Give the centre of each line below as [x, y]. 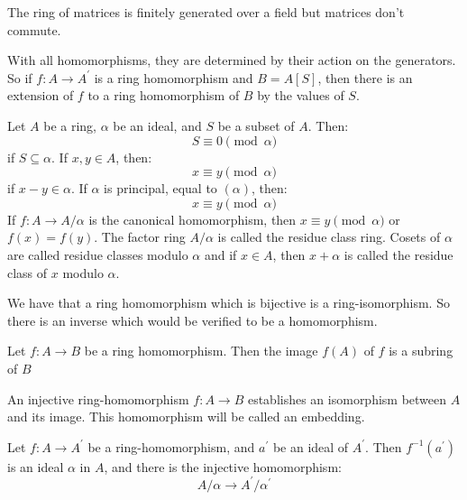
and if [220, 254]
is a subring [421, 351]
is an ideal [36, 466]
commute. [34, 29]
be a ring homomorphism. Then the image [201, 351]
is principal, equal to [160, 188]
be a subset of [256, 125]
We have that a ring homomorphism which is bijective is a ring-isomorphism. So [229, 303]
